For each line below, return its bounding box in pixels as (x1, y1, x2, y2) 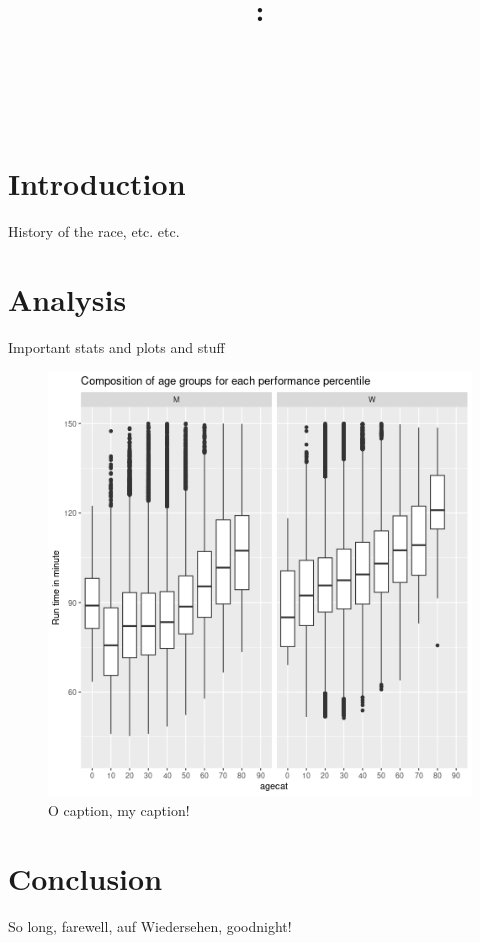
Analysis (8, 279, 127, 320)
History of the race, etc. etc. (8, 220, 180, 241)
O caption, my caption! (48, 799, 190, 820)
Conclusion (8, 858, 163, 899)
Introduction (8, 162, 186, 203)
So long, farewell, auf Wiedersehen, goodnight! (8, 916, 292, 937)
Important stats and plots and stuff (8, 337, 225, 358)
